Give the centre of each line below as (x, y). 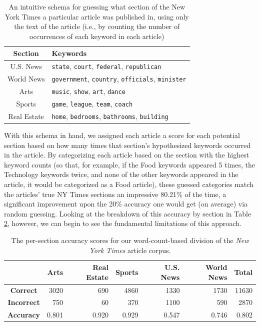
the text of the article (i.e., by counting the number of (97, 26)
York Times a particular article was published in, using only (97, 16)
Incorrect (24, 302)
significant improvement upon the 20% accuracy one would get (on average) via (126, 204)
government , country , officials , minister (119, 79)
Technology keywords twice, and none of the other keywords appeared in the (121, 174)
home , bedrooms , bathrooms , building (110, 116)
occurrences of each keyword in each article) (97, 36)
